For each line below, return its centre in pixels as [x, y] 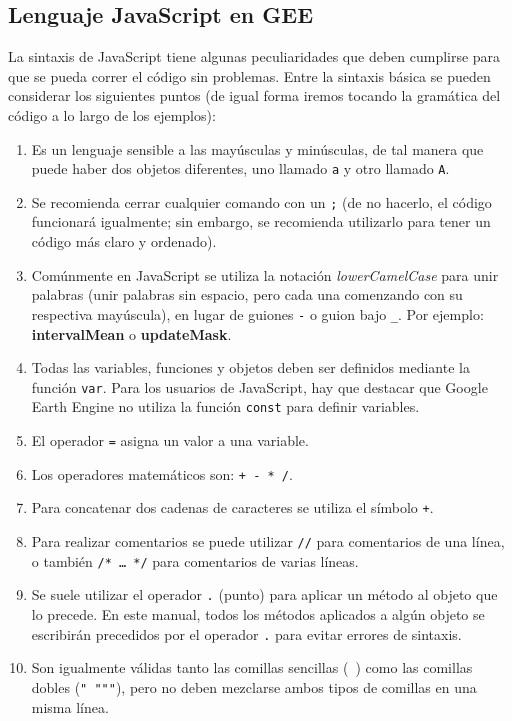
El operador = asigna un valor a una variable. [170, 440]
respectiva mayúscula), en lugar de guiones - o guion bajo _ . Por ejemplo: [257, 313]
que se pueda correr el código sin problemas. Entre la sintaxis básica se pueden [249, 75]
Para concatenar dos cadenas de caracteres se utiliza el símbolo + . [232, 507]
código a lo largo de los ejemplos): [112, 114]
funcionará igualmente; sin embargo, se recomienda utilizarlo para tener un [261, 221]
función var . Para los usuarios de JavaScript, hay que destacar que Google [259, 386]
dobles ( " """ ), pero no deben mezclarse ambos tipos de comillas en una [254, 686]
